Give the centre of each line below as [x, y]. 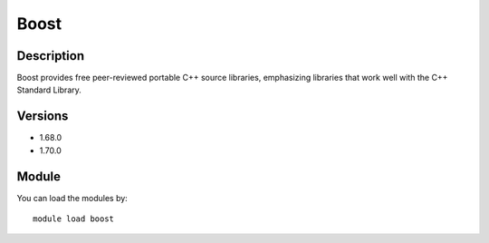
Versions [43, 117]
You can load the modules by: [72, 198]
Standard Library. [49, 90]
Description [51, 56]
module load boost [74, 219]
